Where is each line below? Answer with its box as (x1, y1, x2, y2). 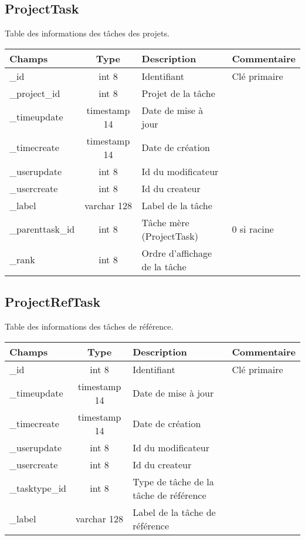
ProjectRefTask (5, 293, 101, 311)
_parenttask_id (9, 222, 75, 236)
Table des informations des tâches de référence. (5, 320, 174, 332)
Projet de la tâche (141, 86, 215, 100)
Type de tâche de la (133, 474, 214, 488)
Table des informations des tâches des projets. (5, 27, 170, 39)
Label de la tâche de (133, 505, 216, 519)
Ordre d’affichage (141, 246, 212, 260)
